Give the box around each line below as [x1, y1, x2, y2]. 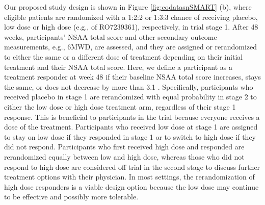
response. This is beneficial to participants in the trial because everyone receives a [4, 111, 260, 122]
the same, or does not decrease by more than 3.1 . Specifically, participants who [4, 81, 253, 92]
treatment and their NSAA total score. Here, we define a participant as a [4, 61, 232, 72]
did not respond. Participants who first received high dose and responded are [4, 141, 245, 152]
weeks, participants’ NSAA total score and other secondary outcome [4, 31, 217, 42]
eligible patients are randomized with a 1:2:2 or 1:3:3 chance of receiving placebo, [4, 11, 258, 22]
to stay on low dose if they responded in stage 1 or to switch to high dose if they [4, 131, 256, 142]
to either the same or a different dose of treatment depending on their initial [4, 51, 243, 62]
